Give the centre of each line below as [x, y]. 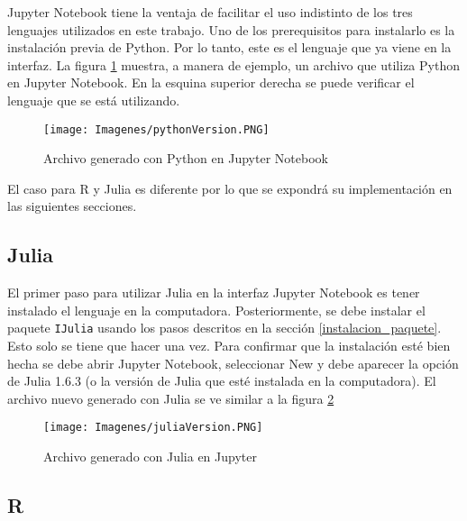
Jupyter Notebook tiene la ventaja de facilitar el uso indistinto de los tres [210, 12]
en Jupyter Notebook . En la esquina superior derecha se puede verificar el [211, 82]
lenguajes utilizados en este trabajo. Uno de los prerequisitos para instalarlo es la [231, 29]
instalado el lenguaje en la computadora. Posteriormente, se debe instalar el [216, 310]
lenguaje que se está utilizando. [94, 100]
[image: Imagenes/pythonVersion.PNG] [156, 129]
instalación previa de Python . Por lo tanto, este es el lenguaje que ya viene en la [229, 47]
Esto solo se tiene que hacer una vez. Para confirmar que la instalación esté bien [229, 346]
